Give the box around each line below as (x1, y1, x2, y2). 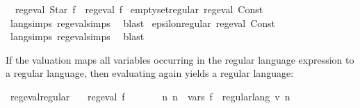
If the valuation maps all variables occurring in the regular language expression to (6, 52, 354, 66)
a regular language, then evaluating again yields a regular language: (6, 66, 294, 80)
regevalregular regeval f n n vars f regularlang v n (10, 89, 291, 103)
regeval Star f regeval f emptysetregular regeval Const (15, 2, 263, 16)
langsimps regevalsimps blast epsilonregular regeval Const (10, 15, 276, 30)
